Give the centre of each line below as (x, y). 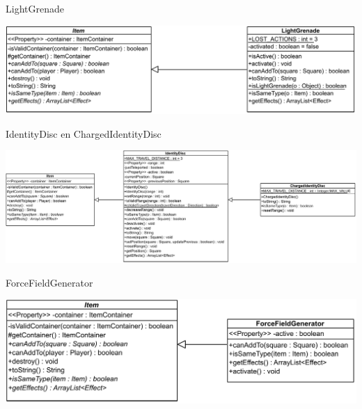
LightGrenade (35, 8)
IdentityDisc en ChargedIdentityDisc (84, 133)
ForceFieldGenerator (49, 282)
